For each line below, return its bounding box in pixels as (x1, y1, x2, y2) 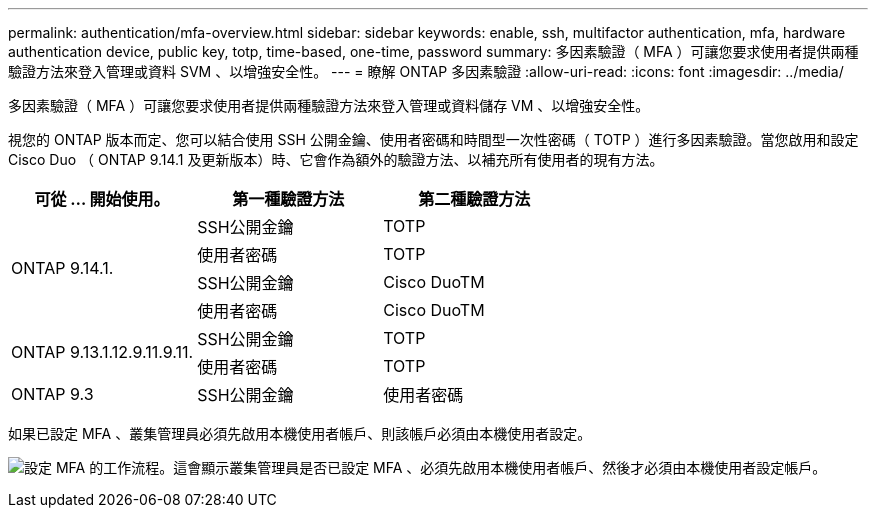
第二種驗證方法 (418, 189, 531, 209)
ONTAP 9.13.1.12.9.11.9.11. (11, 342, 194, 362)
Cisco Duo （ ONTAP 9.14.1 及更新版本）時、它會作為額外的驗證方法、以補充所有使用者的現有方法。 (8, 151, 664, 168)
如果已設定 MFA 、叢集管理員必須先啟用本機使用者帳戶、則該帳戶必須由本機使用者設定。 (8, 425, 592, 442)
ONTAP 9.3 (11, 384, 94, 404)
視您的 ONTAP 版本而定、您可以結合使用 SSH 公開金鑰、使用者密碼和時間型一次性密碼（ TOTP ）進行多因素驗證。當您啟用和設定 (8, 131, 859, 148)
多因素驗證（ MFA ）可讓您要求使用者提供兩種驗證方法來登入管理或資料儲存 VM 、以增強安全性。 (8, 97, 650, 114)
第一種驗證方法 (232, 189, 345, 209)
